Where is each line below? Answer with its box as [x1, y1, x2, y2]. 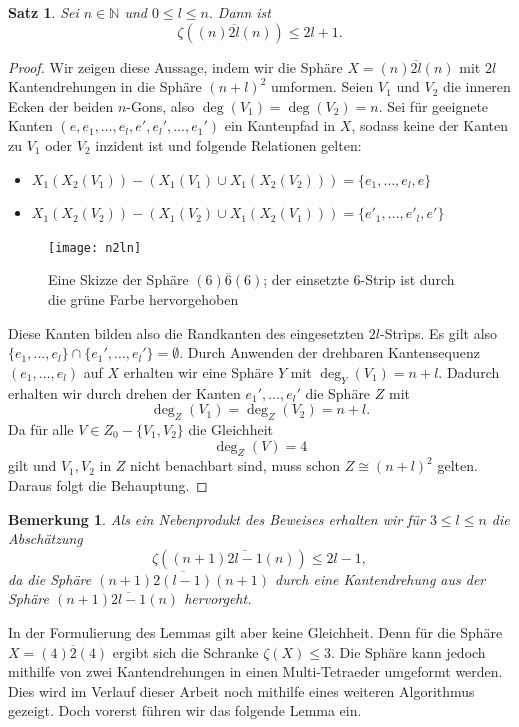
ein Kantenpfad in [224, 115, 336, 136]
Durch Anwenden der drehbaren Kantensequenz [187, 342, 480, 363]
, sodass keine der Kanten [351, 115, 508, 136]
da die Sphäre [8, 568, 92, 589]
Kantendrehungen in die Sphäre [8, 76, 202, 97]
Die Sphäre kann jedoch [339, 641, 486, 662]
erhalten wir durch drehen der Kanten [8, 382, 241, 403]
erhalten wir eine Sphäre [123, 361, 274, 382]
